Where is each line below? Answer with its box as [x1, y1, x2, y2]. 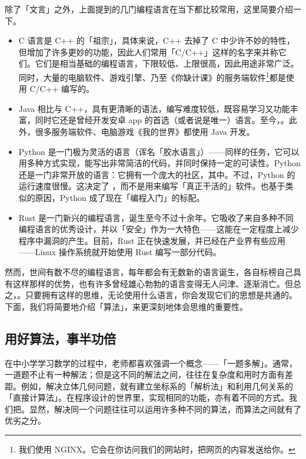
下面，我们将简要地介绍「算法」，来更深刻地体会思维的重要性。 [5, 300, 248, 312]
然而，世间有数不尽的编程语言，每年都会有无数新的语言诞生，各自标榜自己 [5, 265, 293, 278]
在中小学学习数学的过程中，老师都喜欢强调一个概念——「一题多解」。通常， [5, 356, 297, 369]
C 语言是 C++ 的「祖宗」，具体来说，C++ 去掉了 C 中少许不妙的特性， [18, 34, 295, 47]
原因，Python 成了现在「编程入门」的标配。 [35, 191, 205, 203]
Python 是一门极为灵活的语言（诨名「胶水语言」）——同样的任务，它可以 [18, 145, 300, 157]
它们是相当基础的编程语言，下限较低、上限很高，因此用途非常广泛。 [35, 57, 299, 70]
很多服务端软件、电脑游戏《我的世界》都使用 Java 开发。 [35, 126, 255, 137]
